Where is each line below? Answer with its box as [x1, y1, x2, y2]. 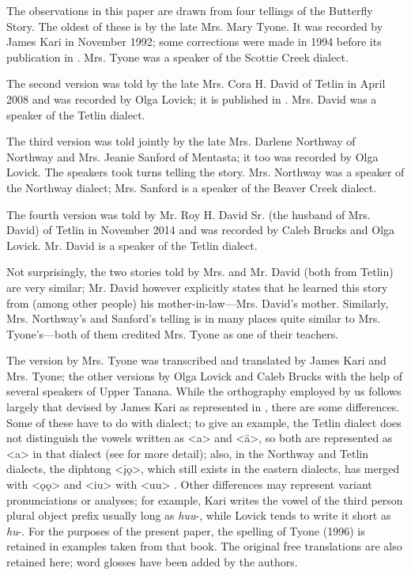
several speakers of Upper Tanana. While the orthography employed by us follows [6, 383, 402, 399]
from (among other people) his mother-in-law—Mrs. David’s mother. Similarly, [6, 294, 389, 311]
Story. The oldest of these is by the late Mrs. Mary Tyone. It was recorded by [6, 17, 383, 34]
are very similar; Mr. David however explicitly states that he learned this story [6, 278, 388, 295]
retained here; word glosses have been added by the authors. [6, 554, 298, 569]
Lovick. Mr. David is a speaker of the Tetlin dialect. [6, 236, 258, 253]
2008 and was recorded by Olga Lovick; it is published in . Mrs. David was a [6, 90, 377, 107]
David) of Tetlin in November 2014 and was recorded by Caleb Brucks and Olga [6, 221, 395, 238]
